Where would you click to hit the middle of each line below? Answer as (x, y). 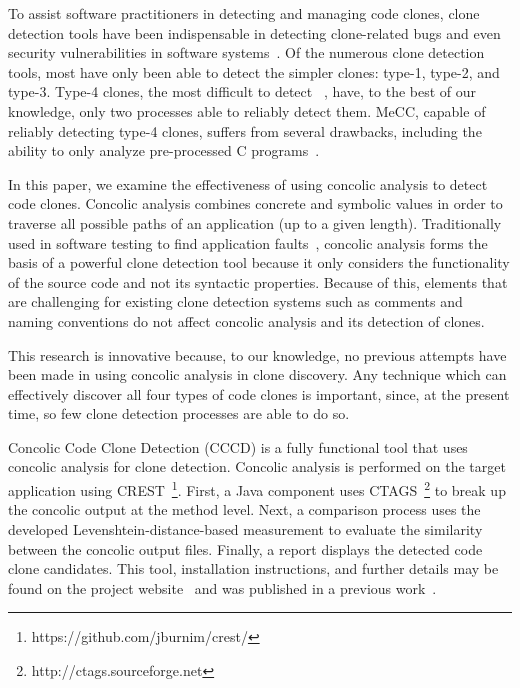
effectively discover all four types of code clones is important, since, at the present (259, 393)
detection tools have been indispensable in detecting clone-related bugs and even (254, 32)
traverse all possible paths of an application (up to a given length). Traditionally (255, 222)
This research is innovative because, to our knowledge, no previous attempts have (257, 354)
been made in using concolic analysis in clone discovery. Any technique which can (257, 374)
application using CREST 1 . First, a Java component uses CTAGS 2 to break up (257, 488)
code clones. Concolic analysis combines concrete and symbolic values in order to (255, 203)
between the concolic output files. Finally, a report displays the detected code (245, 548)
